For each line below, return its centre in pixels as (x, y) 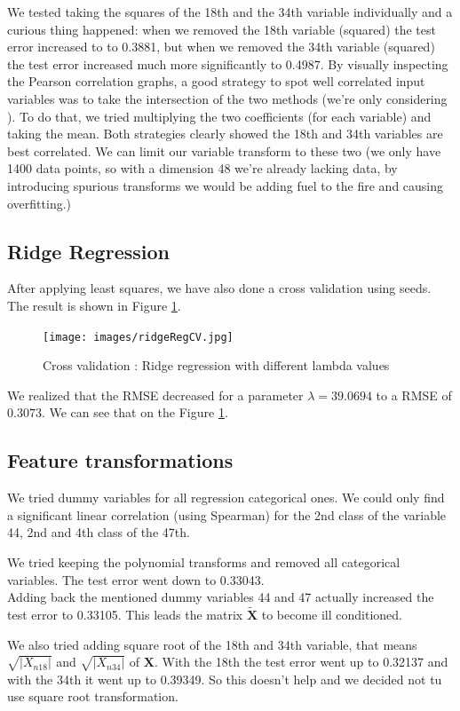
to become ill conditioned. (332, 614)
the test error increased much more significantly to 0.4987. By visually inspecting (228, 63)
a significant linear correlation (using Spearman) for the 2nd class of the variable (227, 514)
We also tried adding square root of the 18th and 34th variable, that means (212, 644)
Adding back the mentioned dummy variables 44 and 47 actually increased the (221, 597)
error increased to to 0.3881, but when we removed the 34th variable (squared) (221, 47)
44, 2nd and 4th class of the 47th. (99, 532)
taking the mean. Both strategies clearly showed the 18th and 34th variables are (225, 134)
